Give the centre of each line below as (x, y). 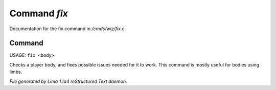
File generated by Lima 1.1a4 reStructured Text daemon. (68, 81)
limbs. (16, 72)
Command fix (39, 13)
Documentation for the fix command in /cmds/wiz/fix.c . (68, 29)
